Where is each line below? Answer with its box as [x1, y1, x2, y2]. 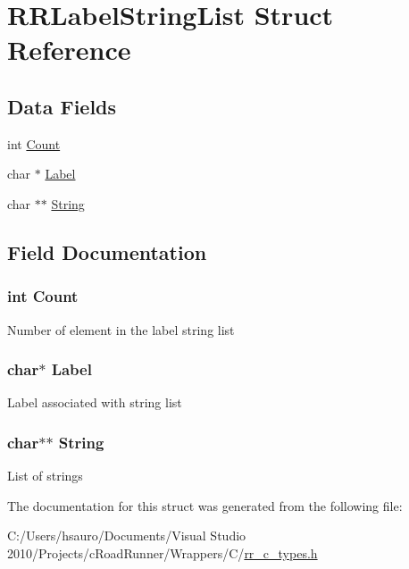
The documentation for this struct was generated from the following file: [7, 496, 403, 515]
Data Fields [7, 92, 117, 120]
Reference [7, 31, 131, 68]
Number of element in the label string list [7, 320, 235, 339]
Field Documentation [7, 238, 207, 265]
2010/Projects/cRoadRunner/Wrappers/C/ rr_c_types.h [7, 543, 318, 562]
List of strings [7, 466, 83, 485]
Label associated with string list [7, 393, 182, 412]
